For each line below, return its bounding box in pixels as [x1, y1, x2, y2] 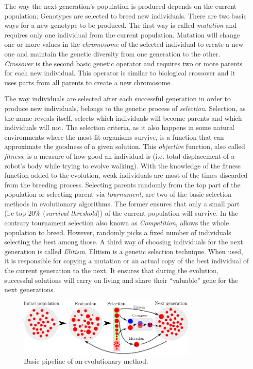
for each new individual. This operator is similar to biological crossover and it [4, 68, 236, 78]
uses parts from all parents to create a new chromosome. [4, 77, 172, 87]
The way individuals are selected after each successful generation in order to [4, 93, 231, 104]
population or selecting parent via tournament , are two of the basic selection [4, 189, 232, 199]
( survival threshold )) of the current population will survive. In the [43, 208, 238, 218]
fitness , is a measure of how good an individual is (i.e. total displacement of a [4, 150, 235, 161]
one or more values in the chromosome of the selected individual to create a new [4, 39, 244, 49]
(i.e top [4, 208, 26, 218]
